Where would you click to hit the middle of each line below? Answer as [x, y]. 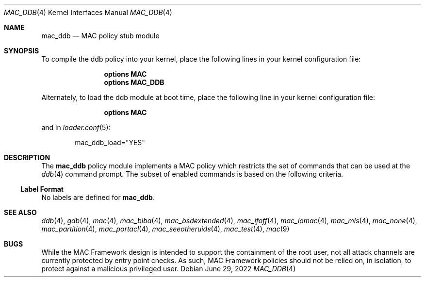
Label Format [42, 189]
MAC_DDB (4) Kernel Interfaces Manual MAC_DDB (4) [88, 12]
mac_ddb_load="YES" [110, 142]
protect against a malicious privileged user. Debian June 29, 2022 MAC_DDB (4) [169, 269]
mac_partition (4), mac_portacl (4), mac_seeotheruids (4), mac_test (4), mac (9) [165, 229]
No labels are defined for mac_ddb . [98, 197]
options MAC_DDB [134, 82]
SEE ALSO [20, 212]
